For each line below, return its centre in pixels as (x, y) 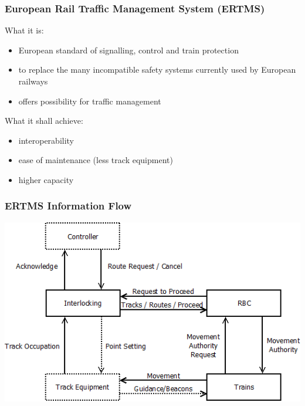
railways (33, 81)
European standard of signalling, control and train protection (128, 50)
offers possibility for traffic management (90, 101)
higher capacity (46, 179)
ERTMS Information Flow (68, 206)
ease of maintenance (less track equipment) (96, 160)
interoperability (46, 140)
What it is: (24, 30)
